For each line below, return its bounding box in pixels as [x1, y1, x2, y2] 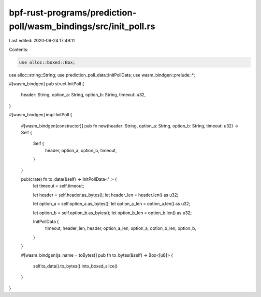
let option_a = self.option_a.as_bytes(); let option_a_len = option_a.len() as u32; [33, 201, 190, 207]
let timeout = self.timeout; [33, 183, 85, 189]
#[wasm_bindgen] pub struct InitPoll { [9, 81, 85, 87]
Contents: [9, 47, 29, 52]
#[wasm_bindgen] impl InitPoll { [9, 112, 72, 118]
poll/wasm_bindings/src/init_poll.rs [9, 21, 156, 31]
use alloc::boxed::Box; [19, 60, 76, 65]
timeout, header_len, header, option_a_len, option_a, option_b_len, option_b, [45, 225, 197, 231]
